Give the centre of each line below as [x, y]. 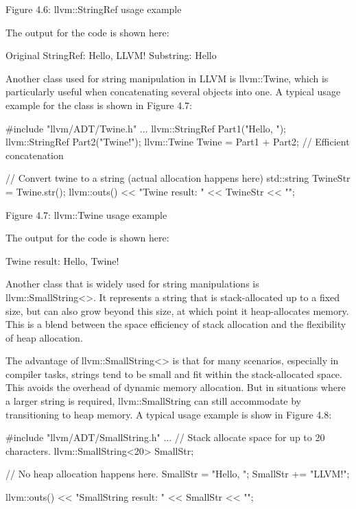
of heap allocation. [44, 337]
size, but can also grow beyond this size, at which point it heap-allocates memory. [177, 310]
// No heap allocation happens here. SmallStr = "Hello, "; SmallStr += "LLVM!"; [178, 474]
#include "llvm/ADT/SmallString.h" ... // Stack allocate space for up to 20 [165, 437]
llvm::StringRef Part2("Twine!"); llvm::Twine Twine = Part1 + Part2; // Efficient [178, 142]
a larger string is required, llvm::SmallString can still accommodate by [153, 401]
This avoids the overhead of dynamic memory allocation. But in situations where [176, 387]
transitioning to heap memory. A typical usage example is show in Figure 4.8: [169, 414]
